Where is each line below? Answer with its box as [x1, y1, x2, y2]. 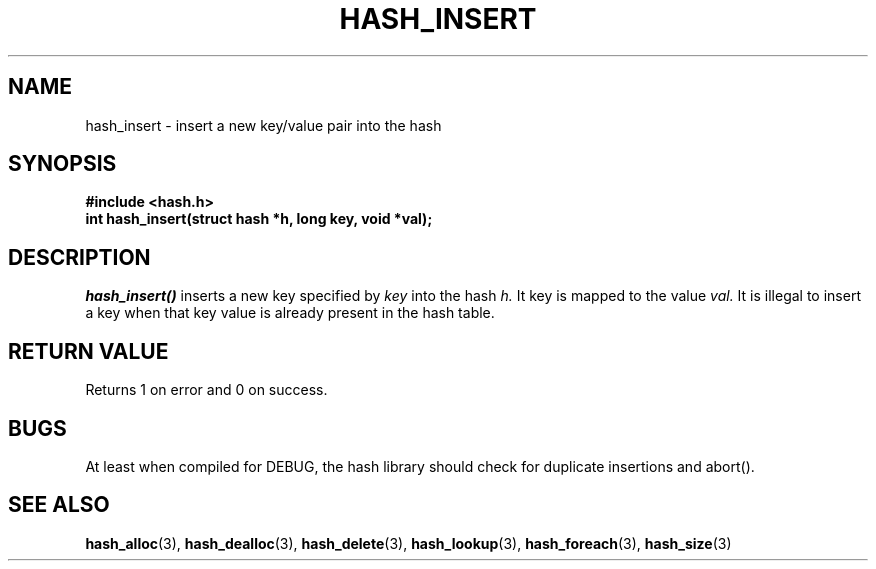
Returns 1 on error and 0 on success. [85, 381, 328, 399]
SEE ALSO [8, 492, 110, 518]
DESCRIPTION [8, 244, 151, 270]
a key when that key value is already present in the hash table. [85, 304, 495, 322]
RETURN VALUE [8, 338, 169, 364]
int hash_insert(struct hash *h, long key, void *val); [85, 210, 433, 228]
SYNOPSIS [8, 151, 117, 177]
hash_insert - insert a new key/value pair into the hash [85, 116, 442, 134]
